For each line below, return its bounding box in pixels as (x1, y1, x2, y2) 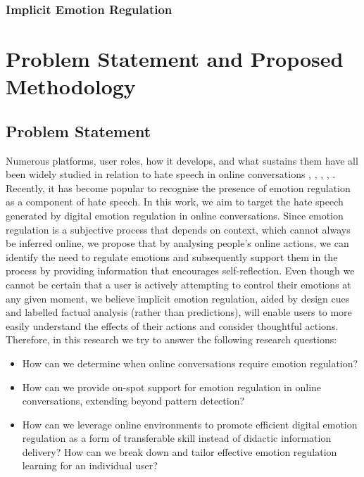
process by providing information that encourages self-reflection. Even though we (6, 263, 355, 278)
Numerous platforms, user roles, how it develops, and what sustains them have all (6, 153, 358, 167)
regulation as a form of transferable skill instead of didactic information (22, 431, 332, 445)
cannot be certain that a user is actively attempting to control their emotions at (6, 276, 351, 291)
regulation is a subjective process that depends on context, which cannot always (6, 222, 351, 236)
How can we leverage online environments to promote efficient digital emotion (22, 416, 358, 431)
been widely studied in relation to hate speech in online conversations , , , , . (6, 167, 336, 182)
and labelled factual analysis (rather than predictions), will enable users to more (6, 305, 352, 319)
